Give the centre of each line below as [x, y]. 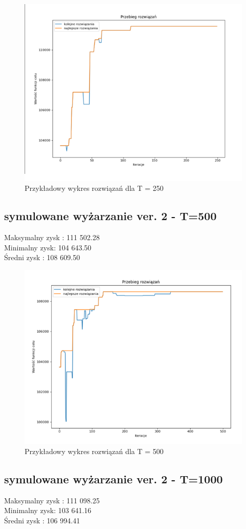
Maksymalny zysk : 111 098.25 [52, 500]
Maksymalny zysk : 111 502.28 [52, 237]
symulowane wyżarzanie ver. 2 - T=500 [110, 216]
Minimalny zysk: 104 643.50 [48, 247]
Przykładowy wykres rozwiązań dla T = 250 [94, 188]
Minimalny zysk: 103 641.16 [48, 510]
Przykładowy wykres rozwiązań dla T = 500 [94, 451]
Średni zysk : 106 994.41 [42, 520]
